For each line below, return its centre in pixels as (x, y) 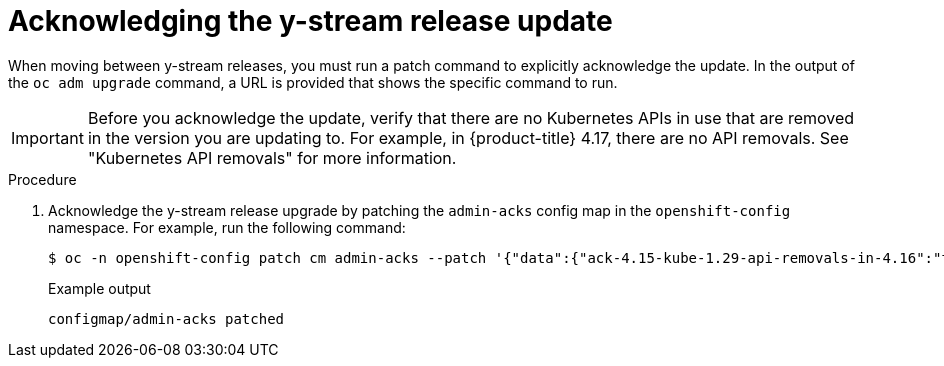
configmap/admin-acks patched (166, 318)
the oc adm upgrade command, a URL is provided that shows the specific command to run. (313, 82)
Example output (99, 288)
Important (47, 137)
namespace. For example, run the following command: (227, 227)
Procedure (42, 179)
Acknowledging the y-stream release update (310, 21)
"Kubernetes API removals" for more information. (272, 157)
